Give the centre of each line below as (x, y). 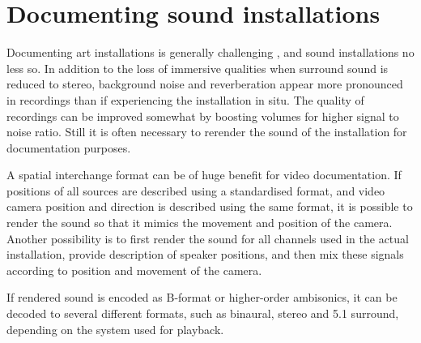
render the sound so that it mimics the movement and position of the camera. (200, 223)
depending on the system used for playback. (115, 329)
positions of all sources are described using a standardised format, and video (196, 190)
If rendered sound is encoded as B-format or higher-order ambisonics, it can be (202, 297)
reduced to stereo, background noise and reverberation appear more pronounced (205, 84)
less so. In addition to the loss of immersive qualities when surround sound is (198, 68)
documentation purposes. (69, 147)
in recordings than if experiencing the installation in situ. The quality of (185, 99)
